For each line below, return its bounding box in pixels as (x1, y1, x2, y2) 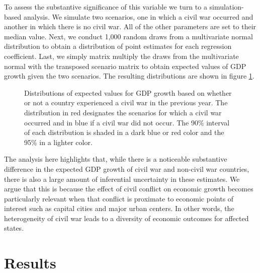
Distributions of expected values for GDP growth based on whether (24, 87, 232, 98)
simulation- (209, 2, 244, 12)
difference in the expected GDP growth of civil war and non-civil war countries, (4, 163, 249, 174)
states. (4, 223, 24, 233)
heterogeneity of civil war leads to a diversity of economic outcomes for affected (4, 213, 249, 223)
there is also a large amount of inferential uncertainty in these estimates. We (4, 173, 240, 184)
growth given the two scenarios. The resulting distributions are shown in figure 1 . (4, 71, 254, 81)
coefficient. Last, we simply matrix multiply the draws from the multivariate (4, 50, 239, 61)
